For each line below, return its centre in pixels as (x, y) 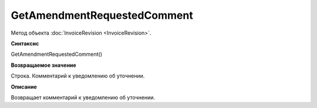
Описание (24, 87)
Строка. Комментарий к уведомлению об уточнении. (78, 76)
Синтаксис (25, 43)
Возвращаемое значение (43, 65)
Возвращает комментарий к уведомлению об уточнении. (83, 97)
